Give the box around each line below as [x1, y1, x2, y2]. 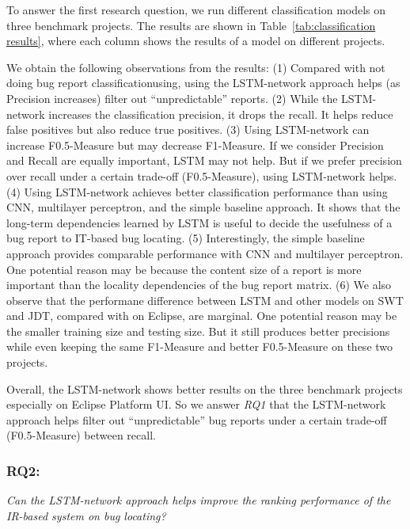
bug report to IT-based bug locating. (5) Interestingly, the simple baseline [6, 230, 365, 246]
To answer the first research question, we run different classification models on [6, 2, 386, 17]
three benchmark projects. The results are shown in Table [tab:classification [6, 17, 376, 33]
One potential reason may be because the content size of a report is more [6, 261, 362, 277]
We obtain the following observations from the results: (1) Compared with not [6, 59, 385, 75]
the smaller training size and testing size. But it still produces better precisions [6, 322, 390, 339]
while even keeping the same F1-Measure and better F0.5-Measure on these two [6, 338, 393, 355]
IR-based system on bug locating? [6, 507, 166, 523]
